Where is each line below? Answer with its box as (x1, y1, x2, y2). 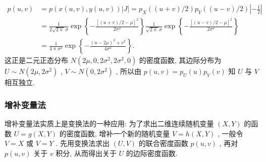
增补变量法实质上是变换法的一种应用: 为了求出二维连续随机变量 (5, 118, 214, 128)
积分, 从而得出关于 (56, 147, 117, 158)
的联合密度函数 (138, 138, 188, 148)
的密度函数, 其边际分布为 (139, 55, 222, 65)
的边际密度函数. (126, 147, 178, 158)
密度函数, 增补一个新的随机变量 (66, 128, 170, 138)
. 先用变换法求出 (56, 138, 110, 148)
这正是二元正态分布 (5, 55, 68, 65)
